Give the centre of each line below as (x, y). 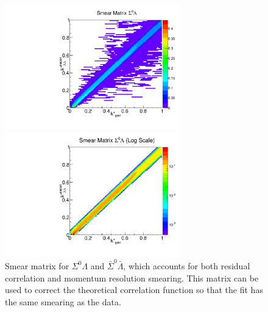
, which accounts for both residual (187, 265)
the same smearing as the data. (63, 301)
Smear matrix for (37, 265)
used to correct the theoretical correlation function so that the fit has (134, 290)
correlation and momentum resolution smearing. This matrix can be (132, 278)
